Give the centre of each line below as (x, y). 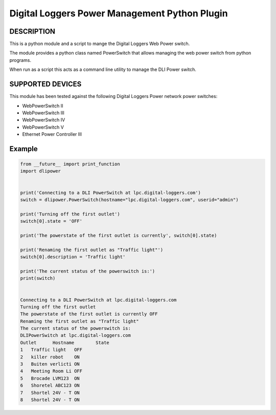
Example (24, 149)
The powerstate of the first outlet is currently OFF (89, 314)
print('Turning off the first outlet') (70, 214)
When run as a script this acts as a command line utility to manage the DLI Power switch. (103, 69)
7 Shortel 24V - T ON (50, 393)
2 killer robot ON (50, 357)
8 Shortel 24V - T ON (50, 400)
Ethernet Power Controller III (52, 134)
